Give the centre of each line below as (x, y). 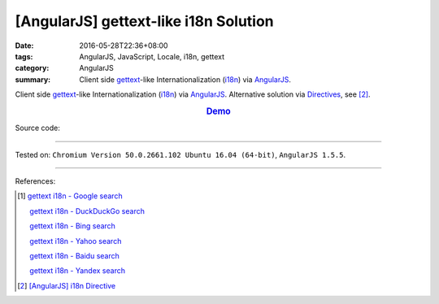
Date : (24, 46)
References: (35, 181)
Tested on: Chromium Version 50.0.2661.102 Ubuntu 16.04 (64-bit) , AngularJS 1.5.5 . (180, 154)
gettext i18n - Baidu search (74, 255)
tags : (24, 56)
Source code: (37, 128)
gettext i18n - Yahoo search (76, 241)
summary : (33, 79)
